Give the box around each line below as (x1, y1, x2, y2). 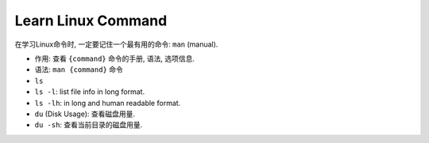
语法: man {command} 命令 (34, 65, 123, 74)
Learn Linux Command (14, 12, 168, 29)
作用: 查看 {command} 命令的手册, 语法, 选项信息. (34, 54, 195, 63)
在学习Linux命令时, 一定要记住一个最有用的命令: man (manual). (14, 40, 218, 49)
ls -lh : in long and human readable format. (34, 98, 181, 107)
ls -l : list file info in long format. (34, 87, 145, 96)
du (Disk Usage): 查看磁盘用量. (34, 109, 135, 119)
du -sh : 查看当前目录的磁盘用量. (34, 120, 143, 130)
